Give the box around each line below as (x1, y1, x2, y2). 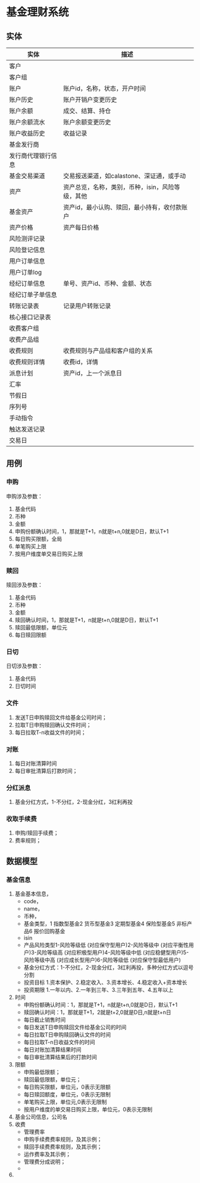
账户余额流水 (9, 118, 46, 126)
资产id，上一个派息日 (63, 369, 123, 377)
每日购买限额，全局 (14, 535, 62, 542)
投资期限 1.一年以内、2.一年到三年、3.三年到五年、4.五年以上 (23, 986, 174, 994)
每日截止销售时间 (23, 1016, 66, 1023)
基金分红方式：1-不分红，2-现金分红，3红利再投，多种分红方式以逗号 (23, 964, 194, 971)
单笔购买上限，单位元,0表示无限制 (23, 1098, 107, 1106)
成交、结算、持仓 (63, 107, 111, 115)
